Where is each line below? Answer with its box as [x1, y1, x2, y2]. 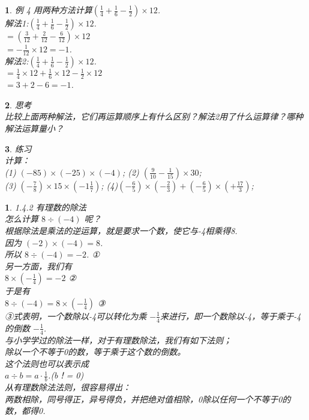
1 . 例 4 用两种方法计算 [5, 4, 92, 16]
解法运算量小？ [5, 122, 64, 134]
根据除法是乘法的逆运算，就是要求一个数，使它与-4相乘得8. [5, 224, 238, 236]
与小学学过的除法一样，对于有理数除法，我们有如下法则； [5, 333, 232, 346]
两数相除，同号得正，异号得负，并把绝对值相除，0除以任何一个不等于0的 [5, 392, 291, 405]
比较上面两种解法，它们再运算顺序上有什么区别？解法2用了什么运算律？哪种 [5, 110, 304, 123]
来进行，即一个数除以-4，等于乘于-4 [160, 309, 301, 322]
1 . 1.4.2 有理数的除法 [5, 200, 86, 213]
